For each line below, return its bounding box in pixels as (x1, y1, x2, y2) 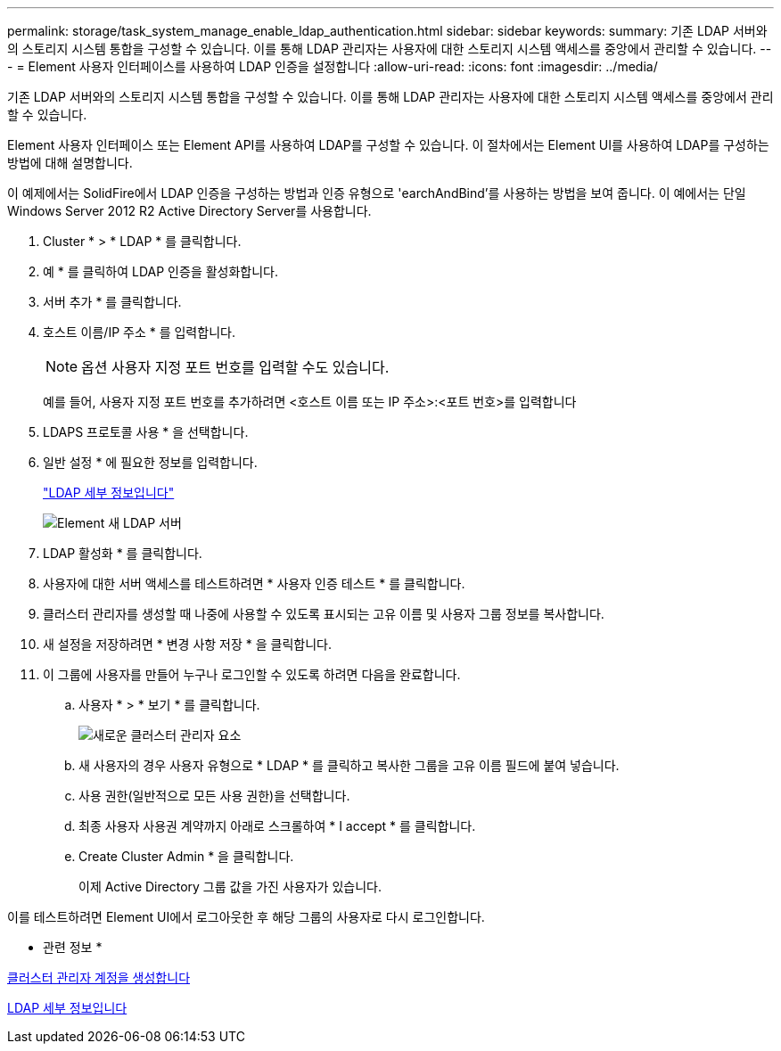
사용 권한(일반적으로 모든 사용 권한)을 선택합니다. (78, 788, 350, 803)
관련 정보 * (43, 940, 103, 955)
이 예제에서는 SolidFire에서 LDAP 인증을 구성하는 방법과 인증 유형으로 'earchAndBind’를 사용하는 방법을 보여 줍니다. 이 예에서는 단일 (7, 185, 746, 201)
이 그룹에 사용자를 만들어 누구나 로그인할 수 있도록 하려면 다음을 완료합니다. (43, 667, 461, 682)
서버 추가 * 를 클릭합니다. (43, 294, 182, 309)
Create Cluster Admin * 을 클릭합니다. (78, 849, 294, 864)
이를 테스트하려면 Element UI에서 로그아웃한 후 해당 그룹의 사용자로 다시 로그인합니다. (7, 909, 485, 924)
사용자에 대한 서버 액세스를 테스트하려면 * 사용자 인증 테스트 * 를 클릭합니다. (43, 576, 465, 591)
